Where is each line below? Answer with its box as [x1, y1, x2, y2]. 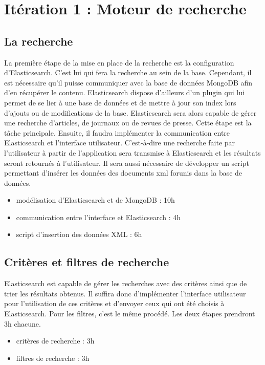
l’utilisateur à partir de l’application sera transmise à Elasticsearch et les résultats [4, 147, 261, 158]
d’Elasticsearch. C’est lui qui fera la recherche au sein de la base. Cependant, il [4, 67, 252, 78]
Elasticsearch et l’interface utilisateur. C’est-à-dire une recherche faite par [4, 137, 235, 148]
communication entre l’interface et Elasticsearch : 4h [16, 211, 181, 222]
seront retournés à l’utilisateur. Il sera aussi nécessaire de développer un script [4, 157, 249, 168]
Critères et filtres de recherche [4, 254, 169, 270]
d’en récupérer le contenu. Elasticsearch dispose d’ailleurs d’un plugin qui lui [4, 87, 245, 98]
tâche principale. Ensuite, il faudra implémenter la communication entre [4, 127, 230, 138]
